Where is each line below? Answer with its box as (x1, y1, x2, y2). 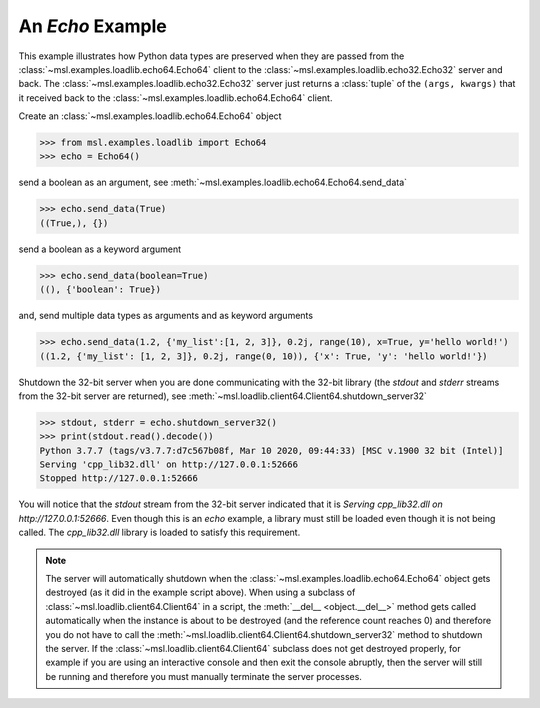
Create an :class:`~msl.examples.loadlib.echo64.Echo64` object (18, 110, 282, 122)
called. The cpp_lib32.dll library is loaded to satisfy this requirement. (18, 526, 301, 539)
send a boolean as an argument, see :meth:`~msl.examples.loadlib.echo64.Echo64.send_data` (18, 176, 408, 189)
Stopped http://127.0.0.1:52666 (39, 473, 199, 484)
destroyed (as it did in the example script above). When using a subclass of (45, 586, 356, 599)
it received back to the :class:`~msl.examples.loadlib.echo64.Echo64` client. (18, 91, 333, 104)
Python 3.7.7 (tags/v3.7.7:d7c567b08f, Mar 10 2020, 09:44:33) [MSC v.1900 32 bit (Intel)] (39, 445, 504, 456)
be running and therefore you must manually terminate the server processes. (45, 670, 362, 682)
